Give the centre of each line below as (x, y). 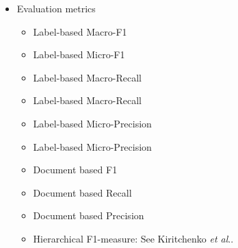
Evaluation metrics (56, 8)
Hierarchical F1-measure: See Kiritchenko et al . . (133, 238)
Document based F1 (75, 170)
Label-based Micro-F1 (79, 54)
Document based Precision (89, 215)
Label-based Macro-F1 (80, 31)
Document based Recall (82, 192)
